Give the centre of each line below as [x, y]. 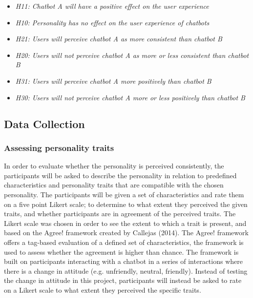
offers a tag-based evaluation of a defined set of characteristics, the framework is [124, 242]
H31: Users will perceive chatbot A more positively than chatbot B [113, 81]
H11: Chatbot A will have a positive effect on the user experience [112, 6]
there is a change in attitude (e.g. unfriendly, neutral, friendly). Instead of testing [126, 270]
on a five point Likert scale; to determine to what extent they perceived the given [126, 204]
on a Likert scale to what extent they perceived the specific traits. [103, 289]
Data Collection [44, 123]
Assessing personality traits [59, 147]
